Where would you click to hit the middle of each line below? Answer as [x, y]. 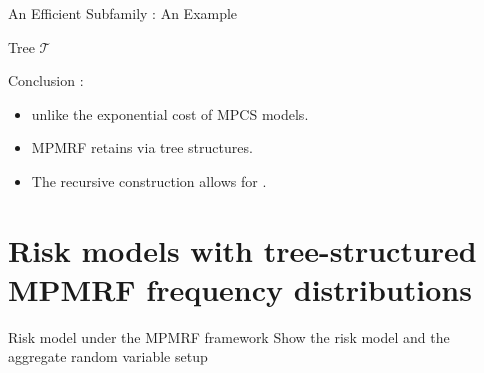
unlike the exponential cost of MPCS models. [170, 113]
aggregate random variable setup [108, 356]
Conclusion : [46, 80]
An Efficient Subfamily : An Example [123, 13]
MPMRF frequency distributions [240, 288]
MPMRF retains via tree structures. [142, 147]
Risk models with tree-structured [242, 249]
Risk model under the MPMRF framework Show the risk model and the [229, 336]
